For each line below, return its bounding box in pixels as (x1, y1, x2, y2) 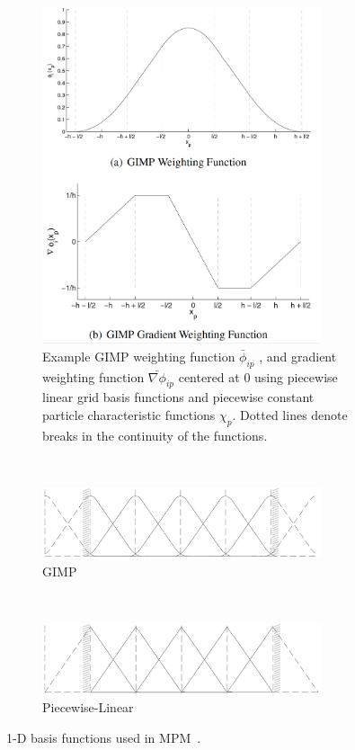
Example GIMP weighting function (42, 346, 235, 365)
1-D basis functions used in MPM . (6, 728, 201, 746)
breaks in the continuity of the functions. (42, 425, 268, 444)
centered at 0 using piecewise (178, 367, 338, 386)
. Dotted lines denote (232, 406, 348, 424)
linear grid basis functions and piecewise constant (42, 388, 315, 406)
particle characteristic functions (42, 406, 216, 424)
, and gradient (259, 346, 337, 365)
